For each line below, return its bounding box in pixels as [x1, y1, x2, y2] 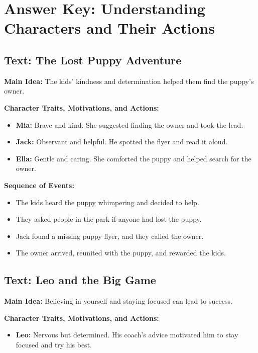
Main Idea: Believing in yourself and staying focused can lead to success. [4, 296, 232, 306]
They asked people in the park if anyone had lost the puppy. [16, 214, 202, 224]
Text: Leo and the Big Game [4, 272, 156, 288]
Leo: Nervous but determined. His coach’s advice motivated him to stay [16, 329, 238, 340]
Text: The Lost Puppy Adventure [4, 52, 182, 67]
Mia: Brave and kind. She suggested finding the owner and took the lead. [16, 119, 243, 130]
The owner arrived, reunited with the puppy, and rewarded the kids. [16, 247, 226, 258]
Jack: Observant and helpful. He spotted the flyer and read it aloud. [16, 136, 228, 147]
